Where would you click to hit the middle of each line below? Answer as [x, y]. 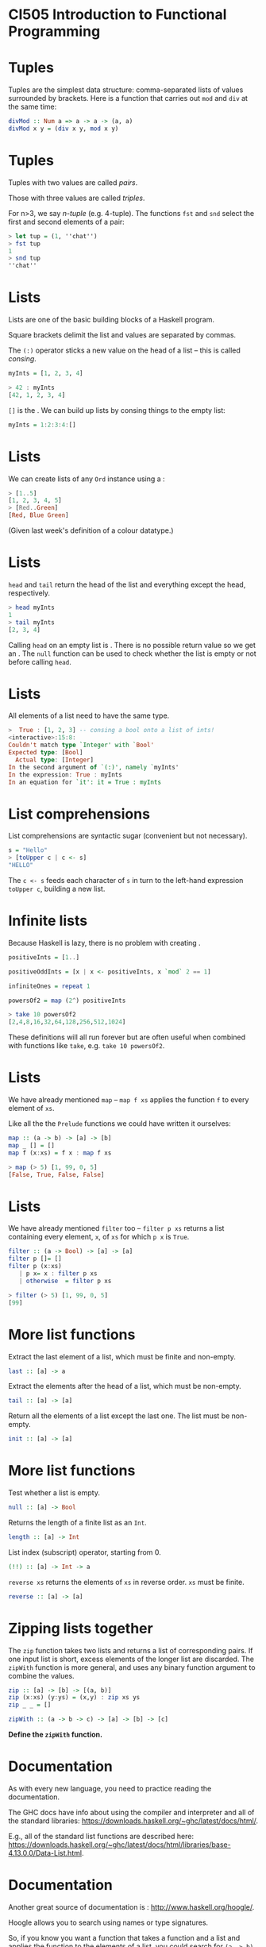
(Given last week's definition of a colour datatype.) [91, 530]
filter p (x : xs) [35, 1267]
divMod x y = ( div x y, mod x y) [64, 129]
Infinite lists [48, 921]
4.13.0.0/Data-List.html [45, 1853]
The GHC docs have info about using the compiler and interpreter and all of [131, 1812]
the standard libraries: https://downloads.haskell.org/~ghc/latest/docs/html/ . [133, 1821]
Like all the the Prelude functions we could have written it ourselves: [120, 1124]
